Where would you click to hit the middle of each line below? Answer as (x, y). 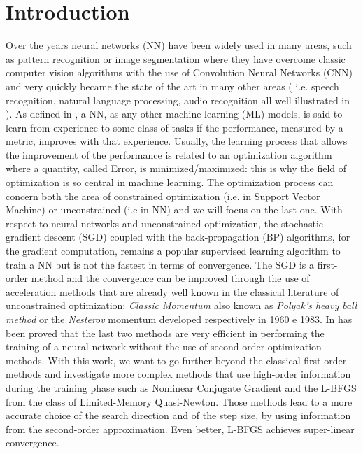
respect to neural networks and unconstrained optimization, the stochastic (164, 223)
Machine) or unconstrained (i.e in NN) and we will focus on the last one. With (174, 210)
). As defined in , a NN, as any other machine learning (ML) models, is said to (174, 114)
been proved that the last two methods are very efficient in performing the (165, 333)
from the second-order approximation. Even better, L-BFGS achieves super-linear (180, 428)
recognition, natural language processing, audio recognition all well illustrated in (178, 100)
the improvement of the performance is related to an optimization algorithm (169, 154)
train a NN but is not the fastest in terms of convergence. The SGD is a (160, 264)
